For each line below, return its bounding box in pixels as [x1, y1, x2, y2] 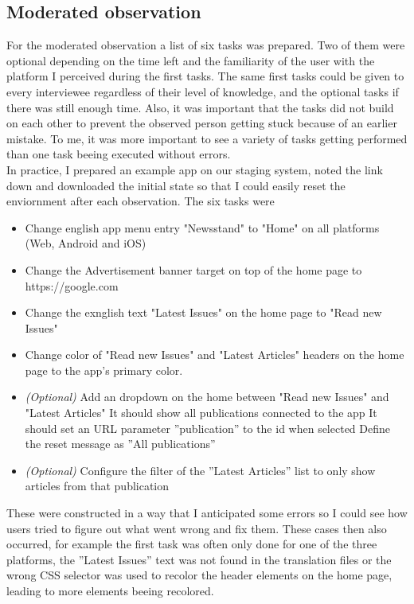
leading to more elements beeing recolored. [6, 583, 214, 599]
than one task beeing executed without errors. [6, 146, 231, 162]
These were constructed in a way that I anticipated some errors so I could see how [6, 505, 408, 521]
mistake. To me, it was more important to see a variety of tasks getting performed [6, 130, 408, 146]
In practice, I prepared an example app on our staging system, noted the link [6, 161, 383, 177]
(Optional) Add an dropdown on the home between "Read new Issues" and [25, 388, 389, 405]
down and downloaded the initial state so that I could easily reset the [6, 177, 346, 193]
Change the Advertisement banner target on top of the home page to [25, 261, 362, 278]
